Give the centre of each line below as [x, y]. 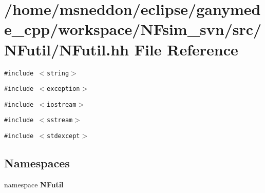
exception [63, 89]
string [58, 73]
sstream [60, 120]
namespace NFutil [34, 184]
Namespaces [37, 163]
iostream [62, 104]
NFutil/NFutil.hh [67, 49]
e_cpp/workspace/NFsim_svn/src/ [133, 29]
